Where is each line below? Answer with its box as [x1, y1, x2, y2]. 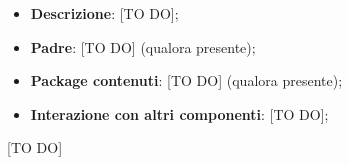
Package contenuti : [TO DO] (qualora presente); [30, 70, 343, 91]
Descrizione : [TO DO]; [30, 3, 179, 23]
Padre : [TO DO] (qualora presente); [30, 36, 256, 57]
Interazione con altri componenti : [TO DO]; [30, 103, 329, 124]
